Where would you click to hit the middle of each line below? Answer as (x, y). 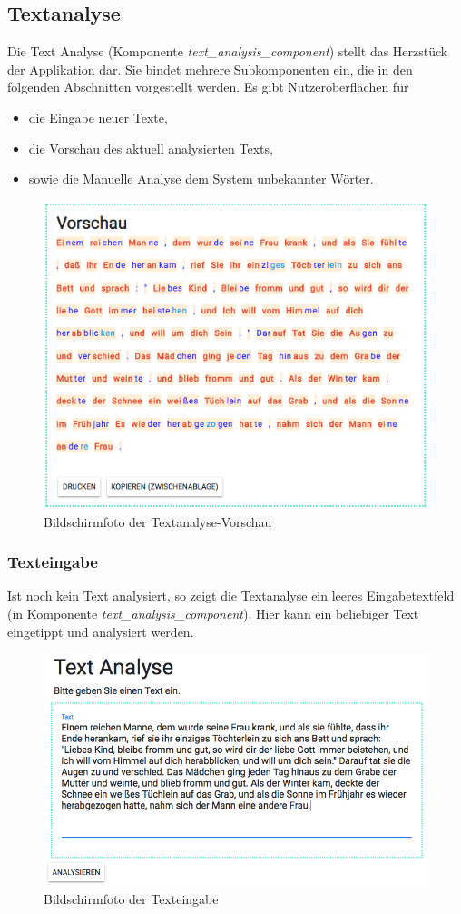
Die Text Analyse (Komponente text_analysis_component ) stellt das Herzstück (228, 51)
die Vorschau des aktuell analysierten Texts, (151, 148)
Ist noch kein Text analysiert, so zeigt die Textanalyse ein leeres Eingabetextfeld (231, 596)
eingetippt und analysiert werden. (101, 631)
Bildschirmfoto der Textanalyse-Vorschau (158, 521)
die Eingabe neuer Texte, (98, 117)
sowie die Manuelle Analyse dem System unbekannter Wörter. (201, 179)
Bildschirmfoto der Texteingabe (131, 899)
